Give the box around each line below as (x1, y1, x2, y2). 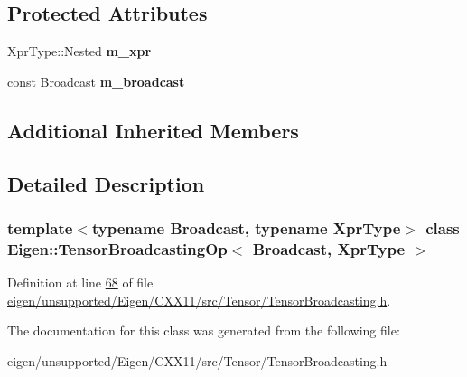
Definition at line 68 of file (7, 273, 154, 292)
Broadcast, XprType (252, 237, 406, 259)
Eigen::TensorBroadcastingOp (7, 237, 228, 259)
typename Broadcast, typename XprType (91, 216, 401, 239)
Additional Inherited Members (7, 116, 299, 144)
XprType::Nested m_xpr (7, 42, 152, 61)
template (7, 216, 73, 239)
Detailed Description (7, 169, 205, 197)
